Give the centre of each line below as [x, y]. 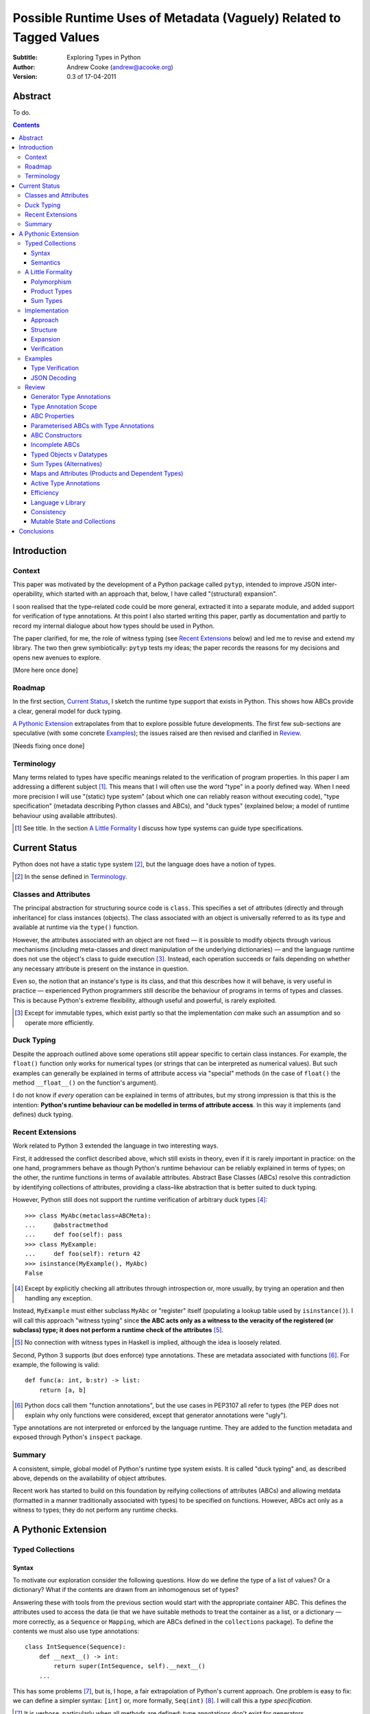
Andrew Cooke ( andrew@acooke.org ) [120, 67]
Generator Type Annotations [71, 397]
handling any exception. [59, 1298]
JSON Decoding [54, 378]
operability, [28, 594]
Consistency [49, 512]
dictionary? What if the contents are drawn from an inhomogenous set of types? [126, 1590]
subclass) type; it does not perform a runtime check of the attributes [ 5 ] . [118, 1329]
